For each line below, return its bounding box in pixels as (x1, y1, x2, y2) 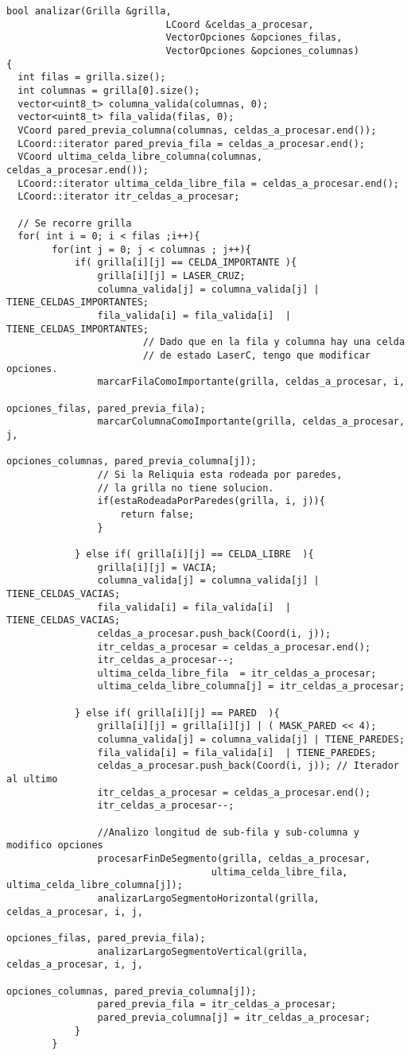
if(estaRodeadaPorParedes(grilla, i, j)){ (97, 495, 325, 507)
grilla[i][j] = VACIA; (97, 561, 217, 573)
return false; (120, 508, 195, 520)
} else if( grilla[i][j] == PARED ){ (74, 707, 280, 719)
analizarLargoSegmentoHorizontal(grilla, (97, 892, 320, 904)
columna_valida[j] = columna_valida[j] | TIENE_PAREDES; (97, 734, 405, 746)
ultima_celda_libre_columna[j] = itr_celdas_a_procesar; (97, 681, 405, 692)
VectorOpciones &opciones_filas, (165, 32, 343, 44)
